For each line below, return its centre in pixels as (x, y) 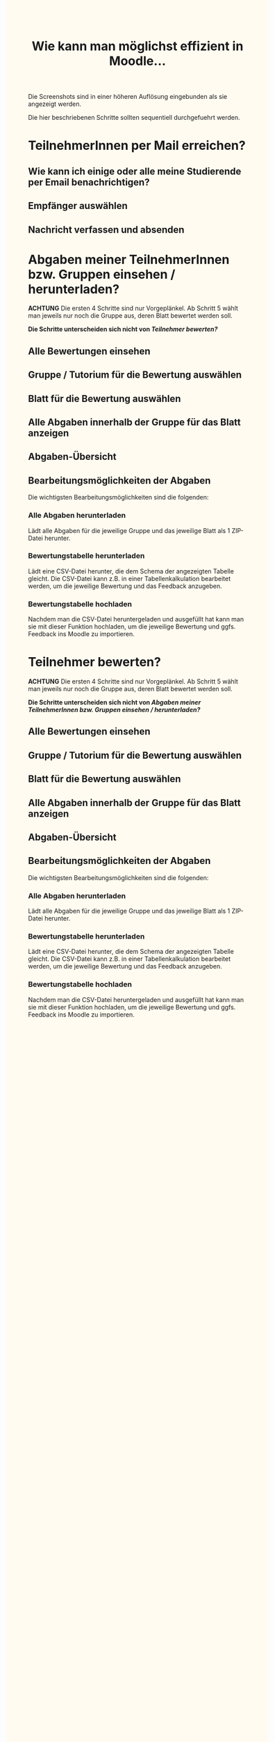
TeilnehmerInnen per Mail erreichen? (137, 146)
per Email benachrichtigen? (89, 182)
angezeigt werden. (55, 104)
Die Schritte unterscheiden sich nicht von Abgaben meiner (115, 702)
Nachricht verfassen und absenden (106, 230)
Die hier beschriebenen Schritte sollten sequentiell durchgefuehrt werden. (134, 118)
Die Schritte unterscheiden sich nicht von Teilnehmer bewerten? (123, 329)
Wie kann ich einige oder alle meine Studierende (135, 171)
